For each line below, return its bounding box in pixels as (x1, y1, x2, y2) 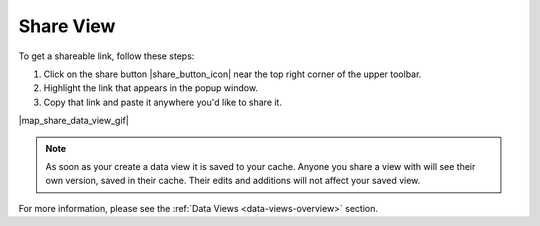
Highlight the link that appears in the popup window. (43, 82, 259, 94)
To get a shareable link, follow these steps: (18, 50, 195, 62)
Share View (18, 15, 116, 37)
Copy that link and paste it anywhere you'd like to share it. (43, 96, 282, 108)
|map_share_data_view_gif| (18, 115, 129, 127)
